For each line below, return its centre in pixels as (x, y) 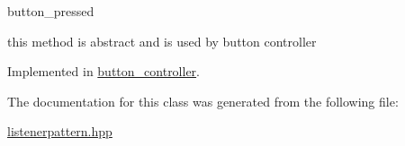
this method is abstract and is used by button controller (162, 41)
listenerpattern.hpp (60, 131)
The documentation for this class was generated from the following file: (203, 101)
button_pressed (51, 11)
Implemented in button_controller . (104, 71)
